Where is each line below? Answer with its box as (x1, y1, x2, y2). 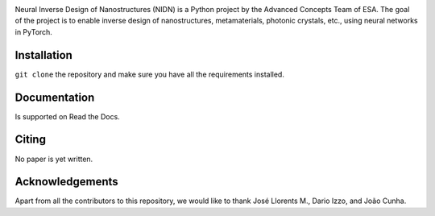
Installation (14, 48, 72, 62)
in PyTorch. (14, 27, 52, 36)
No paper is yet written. (14, 154, 93, 164)
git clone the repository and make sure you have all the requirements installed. (14, 69, 285, 79)
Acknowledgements (14, 175, 118, 189)
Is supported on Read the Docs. (14, 111, 120, 121)
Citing (14, 133, 46, 147)
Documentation (14, 90, 95, 104)
